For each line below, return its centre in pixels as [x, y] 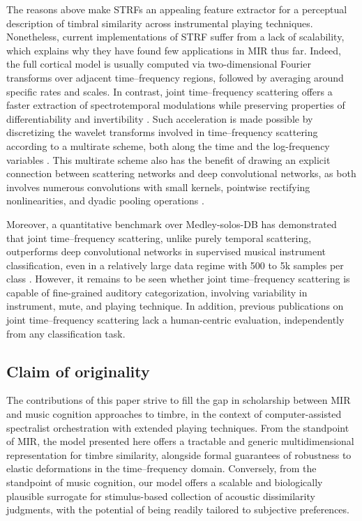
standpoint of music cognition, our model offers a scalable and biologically [165, 482]
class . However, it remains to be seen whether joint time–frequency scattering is [178, 279]
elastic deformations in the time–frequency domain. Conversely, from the [161, 468]
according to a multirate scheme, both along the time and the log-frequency [168, 145]
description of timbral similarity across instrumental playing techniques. [160, 23]
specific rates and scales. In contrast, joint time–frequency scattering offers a [169, 91]
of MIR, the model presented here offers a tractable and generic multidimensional [180, 441]
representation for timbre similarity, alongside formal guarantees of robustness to [179, 454]
